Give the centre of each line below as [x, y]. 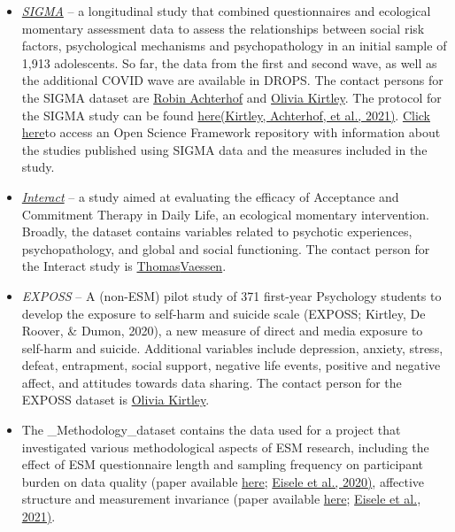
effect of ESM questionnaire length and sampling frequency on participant [222, 464]
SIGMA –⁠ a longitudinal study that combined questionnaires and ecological [226, 11]
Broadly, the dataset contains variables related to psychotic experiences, [217, 231]
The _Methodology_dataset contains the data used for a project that [211, 430]
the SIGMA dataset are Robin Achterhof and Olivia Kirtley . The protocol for [231, 97]
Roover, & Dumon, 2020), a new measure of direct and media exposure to [222, 331]
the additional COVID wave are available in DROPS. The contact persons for [232, 80]
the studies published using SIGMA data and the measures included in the [224, 149]
